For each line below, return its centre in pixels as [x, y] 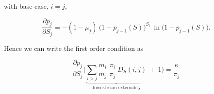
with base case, [26, 6]
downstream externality [116, 87]
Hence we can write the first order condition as [74, 48]
